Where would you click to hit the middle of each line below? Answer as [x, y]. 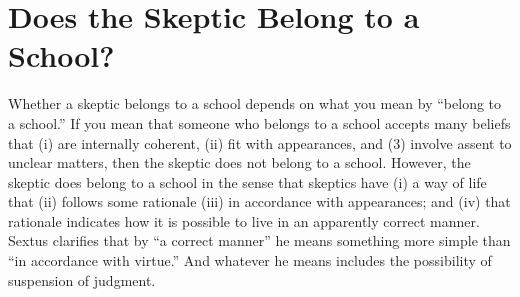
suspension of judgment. [82, 279]
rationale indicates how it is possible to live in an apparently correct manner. [244, 220]
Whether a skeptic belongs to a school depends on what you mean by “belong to [255, 103]
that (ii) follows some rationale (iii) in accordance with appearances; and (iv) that [259, 201]
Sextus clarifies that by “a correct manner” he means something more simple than [259, 240]
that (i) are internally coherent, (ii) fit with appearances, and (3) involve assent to [260, 142]
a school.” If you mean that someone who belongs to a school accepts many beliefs [259, 122]
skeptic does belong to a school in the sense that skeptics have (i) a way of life [247, 181]
